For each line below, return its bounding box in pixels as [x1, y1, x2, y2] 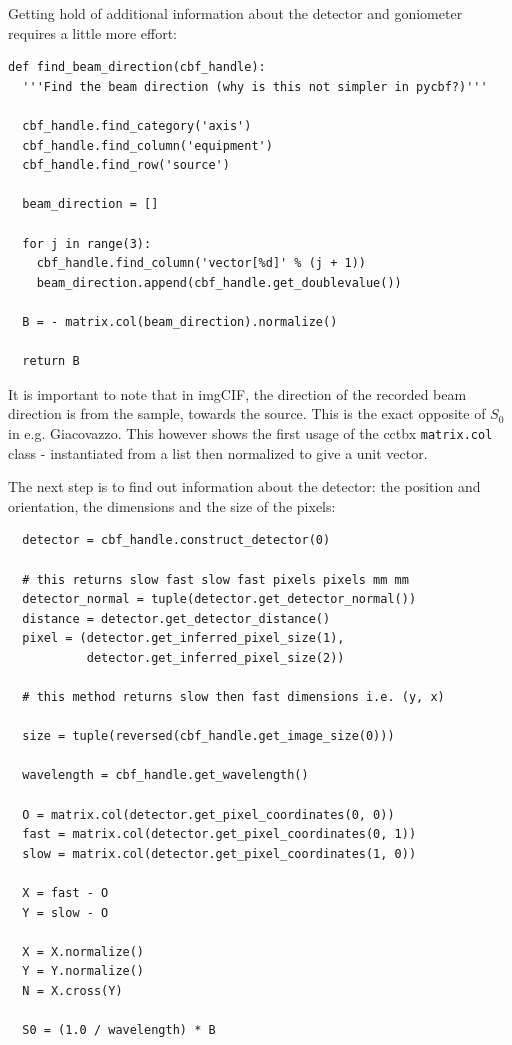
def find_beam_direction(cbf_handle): [8, 60, 266, 75]
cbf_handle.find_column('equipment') [22, 138, 273, 153]
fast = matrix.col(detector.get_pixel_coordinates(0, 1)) [22, 827, 417, 842]
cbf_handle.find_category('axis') [22, 118, 252, 133]
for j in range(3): [22, 236, 152, 251]
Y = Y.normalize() [22, 964, 145, 979]
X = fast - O [22, 886, 109, 900]
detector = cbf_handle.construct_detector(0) [22, 533, 331, 548]
